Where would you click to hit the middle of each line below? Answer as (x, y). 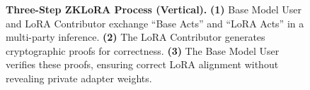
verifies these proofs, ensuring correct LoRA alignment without (142, 64)
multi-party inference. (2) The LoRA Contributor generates (136, 37)
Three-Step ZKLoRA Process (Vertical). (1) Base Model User (154, 9)
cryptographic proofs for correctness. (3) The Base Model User (143, 50)
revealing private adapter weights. (79, 78)
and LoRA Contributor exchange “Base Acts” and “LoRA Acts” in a (155, 23)
